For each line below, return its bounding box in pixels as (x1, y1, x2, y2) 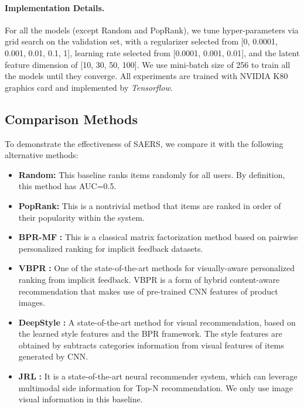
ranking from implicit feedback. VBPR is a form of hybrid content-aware (18, 273, 280, 285)
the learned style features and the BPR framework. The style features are (18, 327, 282, 340)
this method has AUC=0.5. (18, 180, 117, 192)
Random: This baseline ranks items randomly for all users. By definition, (18, 168, 285, 180)
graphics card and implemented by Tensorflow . (5, 81, 173, 93)
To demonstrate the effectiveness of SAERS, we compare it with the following (5, 137, 283, 149)
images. (18, 296, 45, 309)
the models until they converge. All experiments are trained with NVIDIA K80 (5, 70, 288, 82)
